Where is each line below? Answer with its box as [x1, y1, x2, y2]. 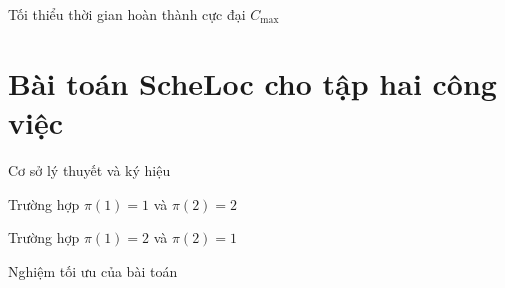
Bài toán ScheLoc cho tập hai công [8, 62, 497, 103]
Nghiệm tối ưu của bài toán [8, 260, 178, 281]
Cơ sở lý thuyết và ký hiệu [8, 159, 171, 180]
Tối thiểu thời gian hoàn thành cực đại [8, 4, 246, 24]
